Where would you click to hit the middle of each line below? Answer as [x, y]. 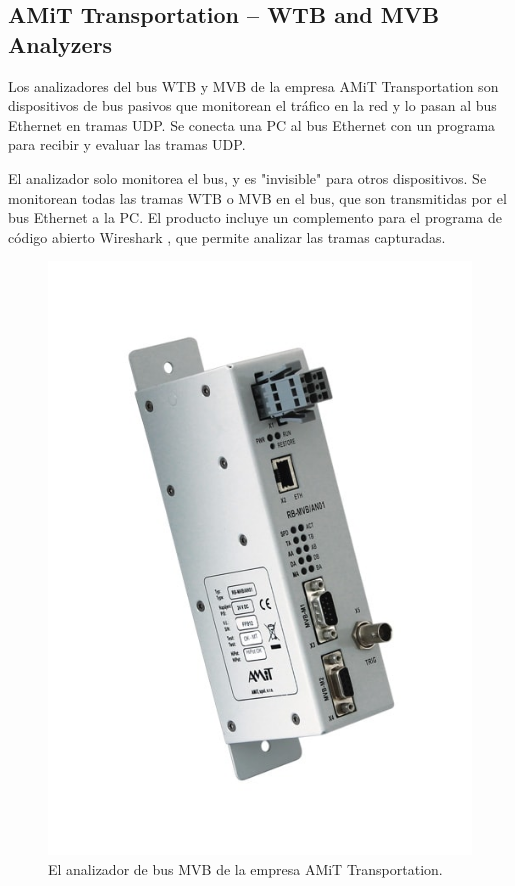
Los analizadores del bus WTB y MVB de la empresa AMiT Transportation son [253, 85]
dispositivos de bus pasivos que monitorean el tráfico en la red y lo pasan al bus [252, 105]
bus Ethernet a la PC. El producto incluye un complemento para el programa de [255, 217]
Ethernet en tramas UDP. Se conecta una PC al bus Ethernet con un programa [252, 124]
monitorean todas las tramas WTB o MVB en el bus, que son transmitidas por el [257, 197]
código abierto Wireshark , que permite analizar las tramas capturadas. [227, 236]
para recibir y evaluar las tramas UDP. [127, 144]
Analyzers [60, 43]
